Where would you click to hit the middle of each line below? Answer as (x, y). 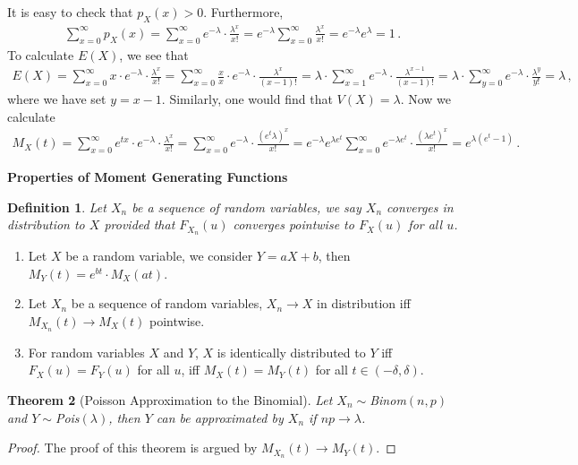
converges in (420, 207)
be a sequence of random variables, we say (246, 207)
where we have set (57, 99)
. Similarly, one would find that (247, 99)
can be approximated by (220, 417)
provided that (140, 224)
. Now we (425, 99)
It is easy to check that (70, 12)
